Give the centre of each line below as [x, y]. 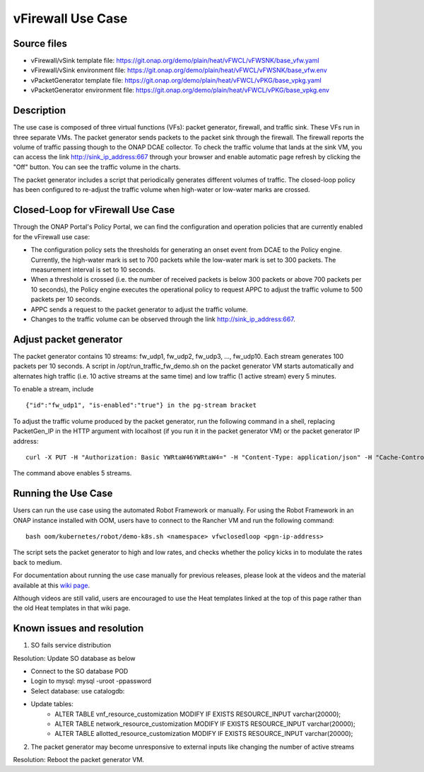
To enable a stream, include [53, 388]
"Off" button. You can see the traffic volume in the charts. [97, 167]
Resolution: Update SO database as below [74, 658]
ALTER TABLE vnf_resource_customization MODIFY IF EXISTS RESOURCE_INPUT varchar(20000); [198, 714]
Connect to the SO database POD [79, 672]
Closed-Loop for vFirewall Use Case [94, 210]
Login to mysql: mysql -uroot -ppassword [91, 681]
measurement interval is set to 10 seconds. [93, 270]
